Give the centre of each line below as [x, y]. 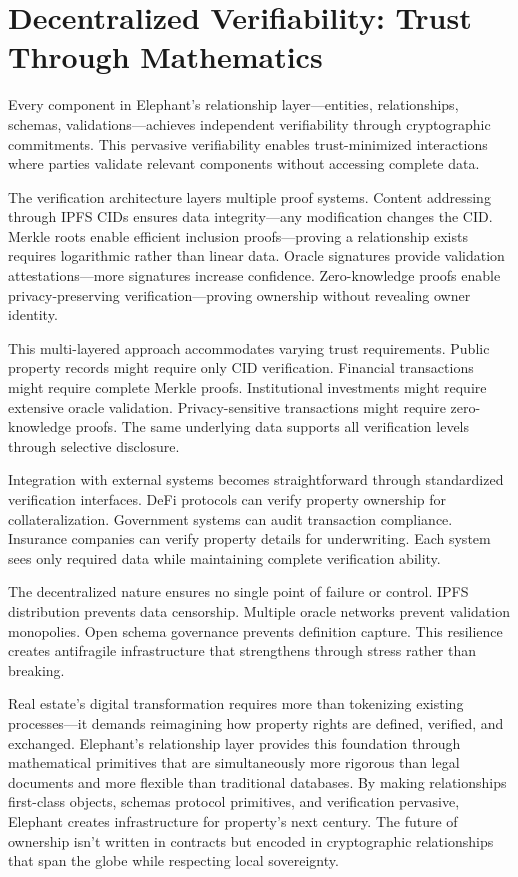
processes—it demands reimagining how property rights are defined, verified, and [256, 722]
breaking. [36, 669]
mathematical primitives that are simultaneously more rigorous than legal [234, 762]
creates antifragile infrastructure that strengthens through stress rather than [242, 650]
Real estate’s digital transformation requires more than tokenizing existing [236, 703]
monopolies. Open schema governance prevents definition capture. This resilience [255, 630]
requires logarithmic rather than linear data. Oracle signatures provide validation [256, 255]
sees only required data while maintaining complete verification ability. [224, 557]
